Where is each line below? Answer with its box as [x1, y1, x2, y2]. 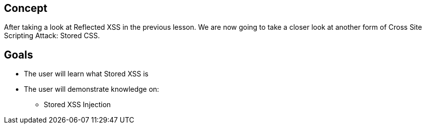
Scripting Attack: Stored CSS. [4, 31, 100, 40]
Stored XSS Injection [44, 100, 111, 109]
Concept [4, 2, 48, 14]
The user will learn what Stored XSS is [24, 69, 149, 78]
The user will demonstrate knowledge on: [24, 85, 159, 94]
